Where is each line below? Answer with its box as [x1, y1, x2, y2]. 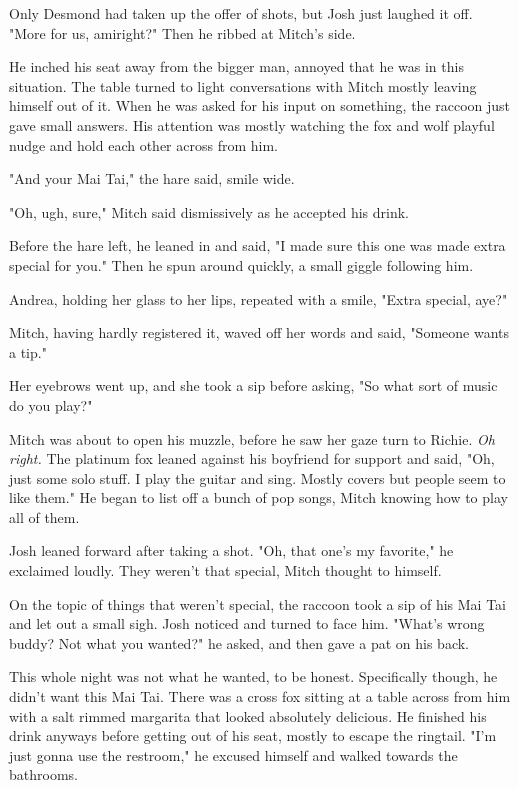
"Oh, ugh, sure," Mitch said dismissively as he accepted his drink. [9, 201, 409, 222]
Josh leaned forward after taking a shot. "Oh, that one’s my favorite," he [9, 540, 454, 561]
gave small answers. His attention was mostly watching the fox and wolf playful [9, 114, 495, 135]
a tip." [9, 341, 47, 362]
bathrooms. [9, 764, 78, 785]
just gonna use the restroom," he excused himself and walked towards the [9, 744, 458, 765]
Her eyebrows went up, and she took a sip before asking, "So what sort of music [9, 375, 498, 396]
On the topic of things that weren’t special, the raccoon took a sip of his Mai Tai [9, 593, 506, 614]
